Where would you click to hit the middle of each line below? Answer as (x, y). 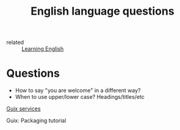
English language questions (103, 11)
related (15, 42)
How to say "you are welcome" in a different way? (78, 90)
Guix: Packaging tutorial (36, 121)
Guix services (23, 109)
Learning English (43, 49)
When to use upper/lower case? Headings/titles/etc (80, 97)
